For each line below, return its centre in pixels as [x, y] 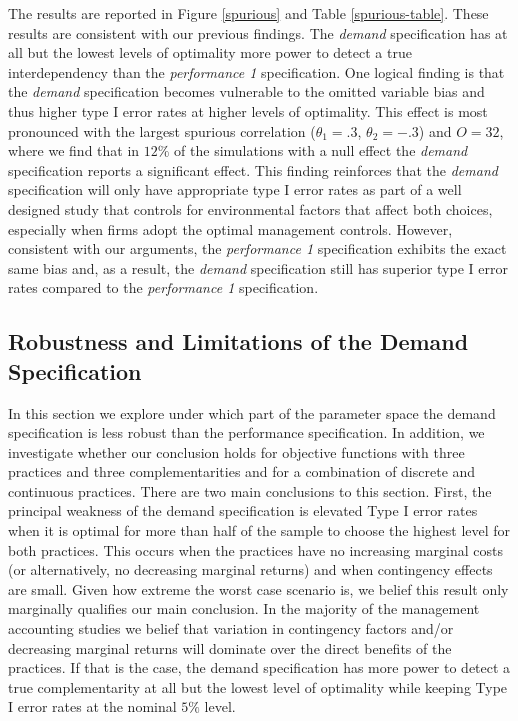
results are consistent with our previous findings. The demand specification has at [258, 32]
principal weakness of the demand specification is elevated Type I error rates [243, 510]
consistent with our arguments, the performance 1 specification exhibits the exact [257, 248]
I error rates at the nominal [92, 706]
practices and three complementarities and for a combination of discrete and [242, 471]
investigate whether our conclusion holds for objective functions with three [236, 451]
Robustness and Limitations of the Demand [238, 341]
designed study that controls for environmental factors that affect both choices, [250, 208]
